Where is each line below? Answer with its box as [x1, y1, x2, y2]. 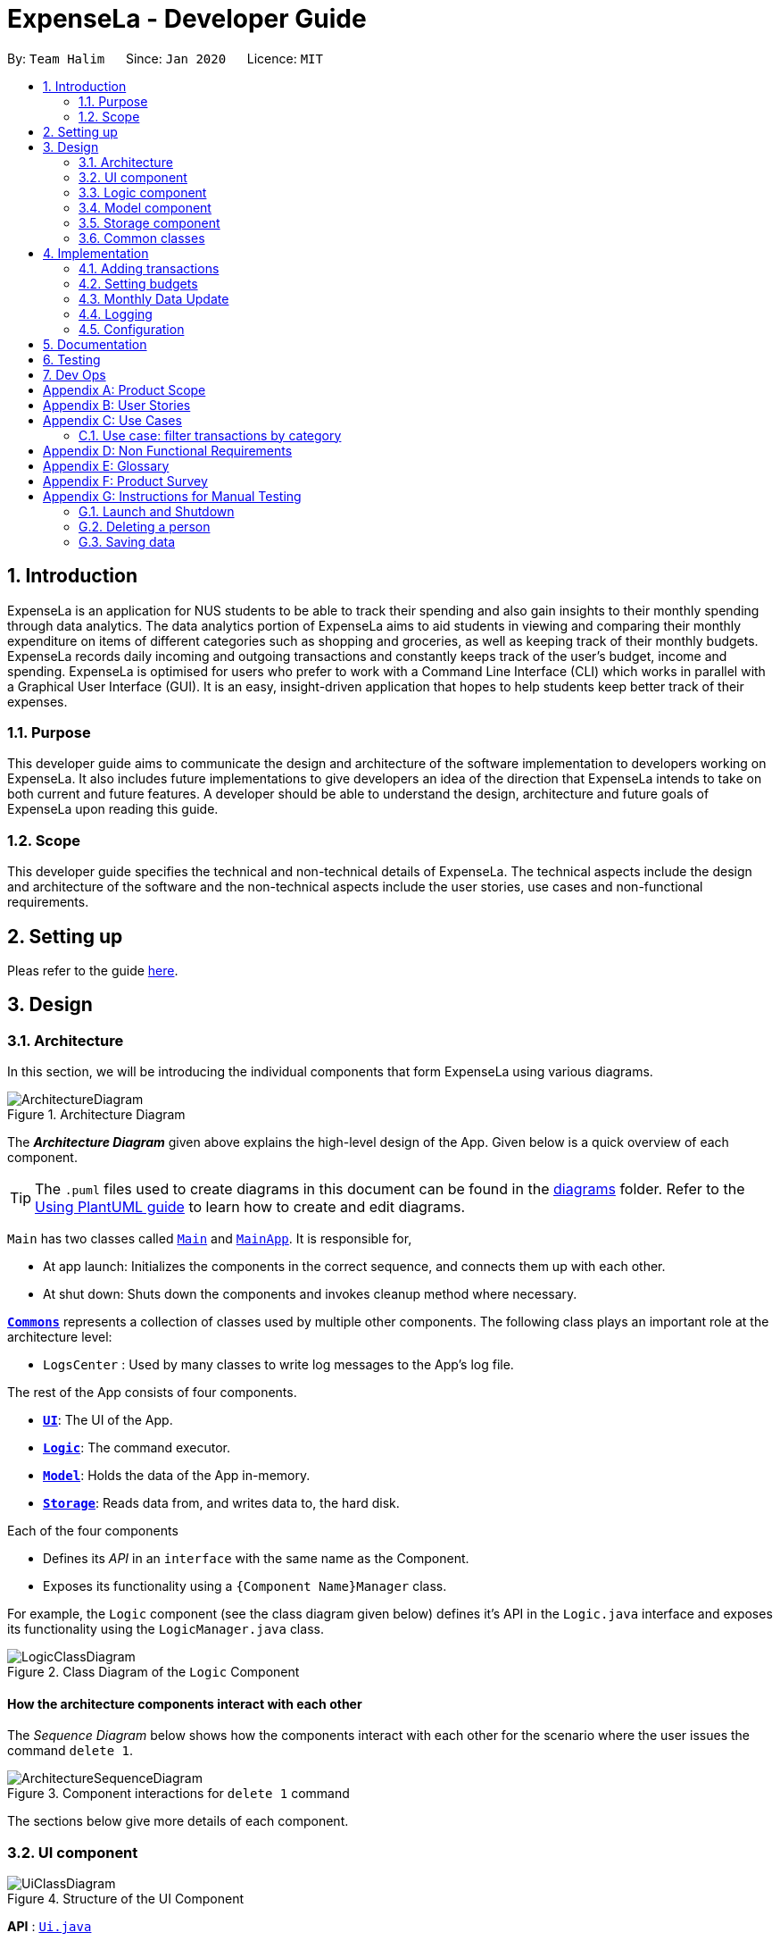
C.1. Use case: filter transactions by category [79, 427, 342, 443]
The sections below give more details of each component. [7, 1813, 349, 1829]
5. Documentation [43, 336, 147, 352]
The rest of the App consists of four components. [7, 1385, 297, 1401]
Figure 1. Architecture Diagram [7, 1107, 186, 1123]
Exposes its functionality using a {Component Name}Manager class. [43, 1578, 447, 1594]
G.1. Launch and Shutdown [79, 503, 235, 519]
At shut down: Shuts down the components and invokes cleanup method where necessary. [43, 1286, 577, 1302]
